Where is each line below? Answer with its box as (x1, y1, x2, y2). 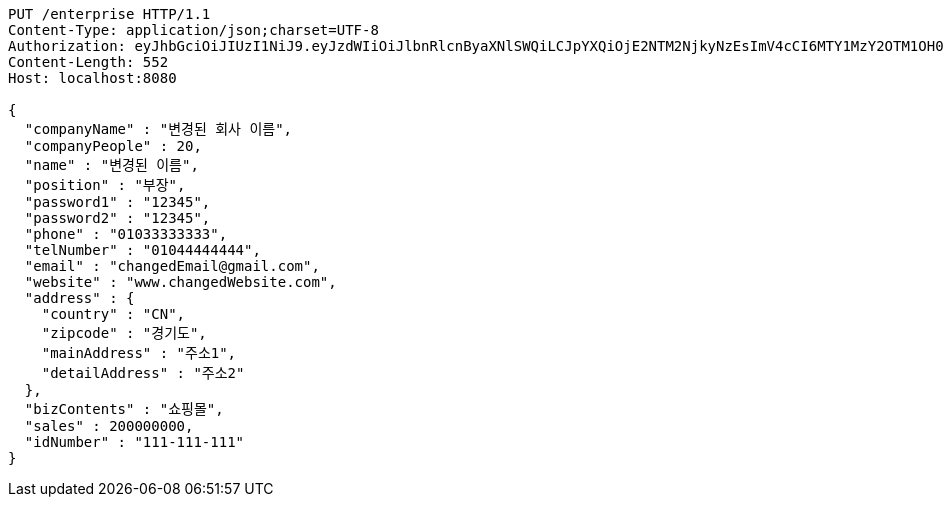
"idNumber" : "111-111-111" (24, 434, 245, 450)
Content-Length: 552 (8, 54, 169, 70)
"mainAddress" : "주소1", (41, 345, 237, 361)
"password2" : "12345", (24, 210, 211, 226)
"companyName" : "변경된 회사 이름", (24, 121, 293, 137)
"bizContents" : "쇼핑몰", (24, 401, 224, 417)
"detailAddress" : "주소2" (41, 365, 245, 381)
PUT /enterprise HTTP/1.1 (8, 6, 211, 22)
